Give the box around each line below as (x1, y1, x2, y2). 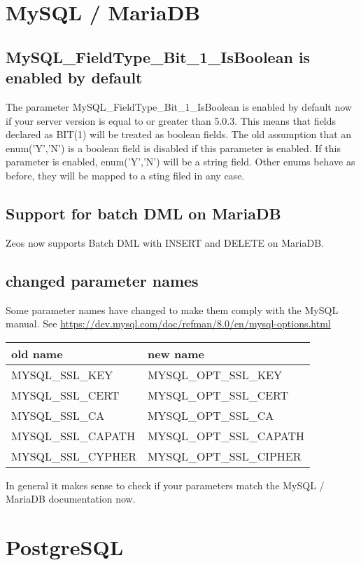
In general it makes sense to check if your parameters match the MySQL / (6, 477, 325, 492)
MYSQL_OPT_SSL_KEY (147, 366, 282, 383)
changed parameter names (6, 269, 199, 291)
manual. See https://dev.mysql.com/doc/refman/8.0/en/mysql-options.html (6, 316, 331, 331)
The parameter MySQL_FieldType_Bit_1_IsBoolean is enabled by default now (6, 99, 352, 114)
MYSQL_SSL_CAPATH (11, 427, 136, 444)
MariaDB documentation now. (6, 491, 136, 506)
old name (11, 345, 63, 362)
